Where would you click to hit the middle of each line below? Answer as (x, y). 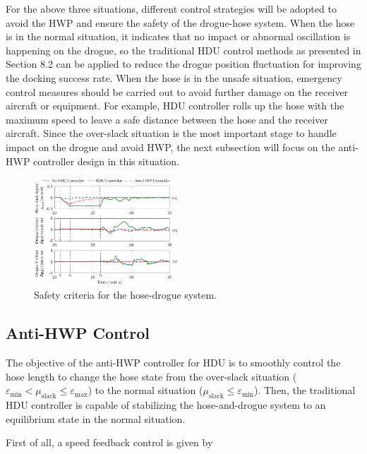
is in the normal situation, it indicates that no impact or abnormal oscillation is (178, 36)
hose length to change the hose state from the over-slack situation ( (151, 376)
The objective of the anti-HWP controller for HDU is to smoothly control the (173, 363)
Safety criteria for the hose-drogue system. (125, 295)
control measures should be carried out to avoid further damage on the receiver (177, 91)
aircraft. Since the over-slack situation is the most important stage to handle (171, 133)
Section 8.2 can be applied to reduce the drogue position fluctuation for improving (183, 64)
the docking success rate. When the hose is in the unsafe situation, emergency (174, 77)
